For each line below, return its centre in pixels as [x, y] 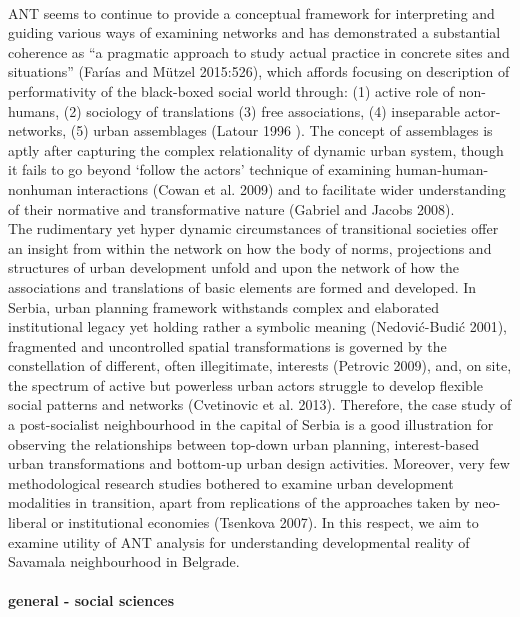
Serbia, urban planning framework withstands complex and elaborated [223, 306]
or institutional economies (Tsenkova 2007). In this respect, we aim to [265, 522]
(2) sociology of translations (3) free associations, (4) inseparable [261, 110]
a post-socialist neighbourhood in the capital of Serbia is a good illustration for [251, 424]
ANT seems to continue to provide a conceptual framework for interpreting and [251, 12]
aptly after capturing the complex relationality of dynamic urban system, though [256, 149]
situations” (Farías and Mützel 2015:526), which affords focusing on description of [259, 71]
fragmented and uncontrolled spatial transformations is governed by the [227, 345]
